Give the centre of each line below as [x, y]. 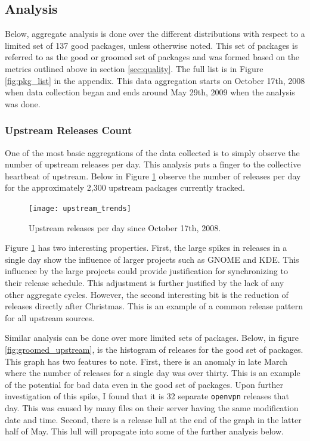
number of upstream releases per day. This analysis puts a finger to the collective [153, 164]
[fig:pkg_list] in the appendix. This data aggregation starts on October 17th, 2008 [155, 80]
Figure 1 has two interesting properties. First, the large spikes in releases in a [146, 248]
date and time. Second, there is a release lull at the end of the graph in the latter [153, 419]
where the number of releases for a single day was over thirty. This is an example [153, 373]
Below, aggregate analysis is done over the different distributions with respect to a [155, 34]
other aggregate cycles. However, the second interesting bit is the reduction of [147, 294]
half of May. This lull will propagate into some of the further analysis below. [144, 431]
